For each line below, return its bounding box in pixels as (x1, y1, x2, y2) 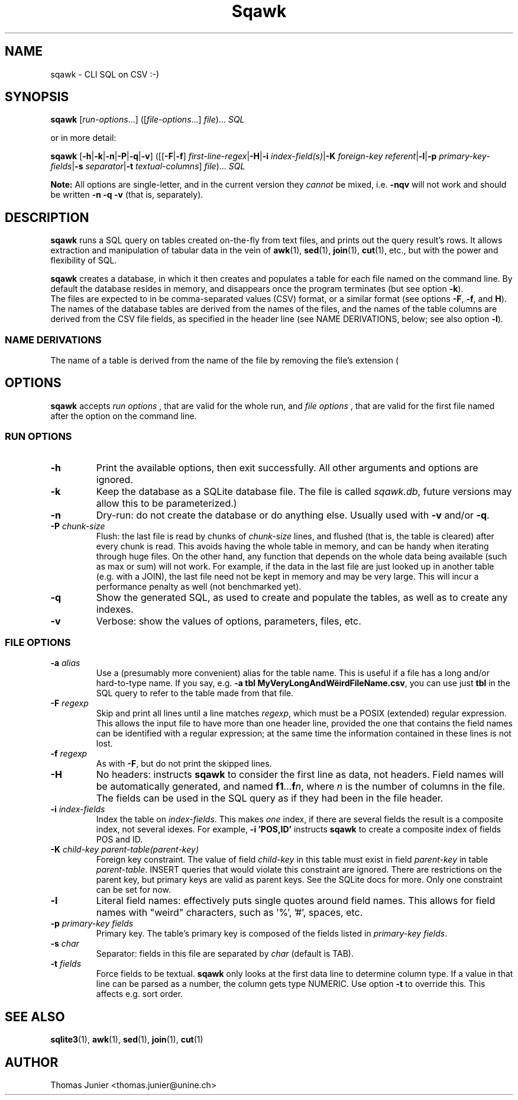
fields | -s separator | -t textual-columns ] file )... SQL (50, 161, 245, 172)
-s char (50, 938, 79, 949)
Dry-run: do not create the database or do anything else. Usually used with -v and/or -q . (96, 509, 490, 521)
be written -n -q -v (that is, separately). (50, 189, 203, 200)
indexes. (96, 603, 134, 615)
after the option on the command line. (50, 410, 197, 421)
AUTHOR (5, 1054, 59, 1070)
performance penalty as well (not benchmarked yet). (96, 581, 302, 591)
